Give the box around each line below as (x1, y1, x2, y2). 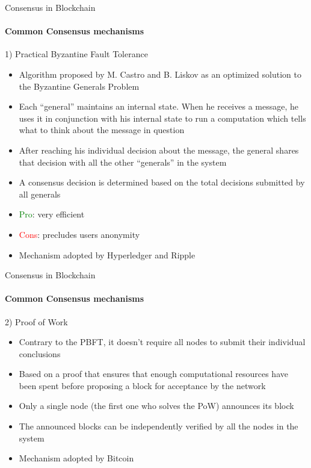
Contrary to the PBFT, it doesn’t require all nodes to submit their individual (19, 335, 306, 348)
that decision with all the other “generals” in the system (19, 155, 227, 168)
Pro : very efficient (19, 208, 85, 220)
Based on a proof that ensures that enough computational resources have (19, 367, 288, 380)
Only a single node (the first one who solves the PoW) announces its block (19, 399, 294, 412)
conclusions (19, 347, 61, 360)
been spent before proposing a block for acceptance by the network (19, 379, 266, 392)
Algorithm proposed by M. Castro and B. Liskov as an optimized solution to (19, 67, 301, 80)
